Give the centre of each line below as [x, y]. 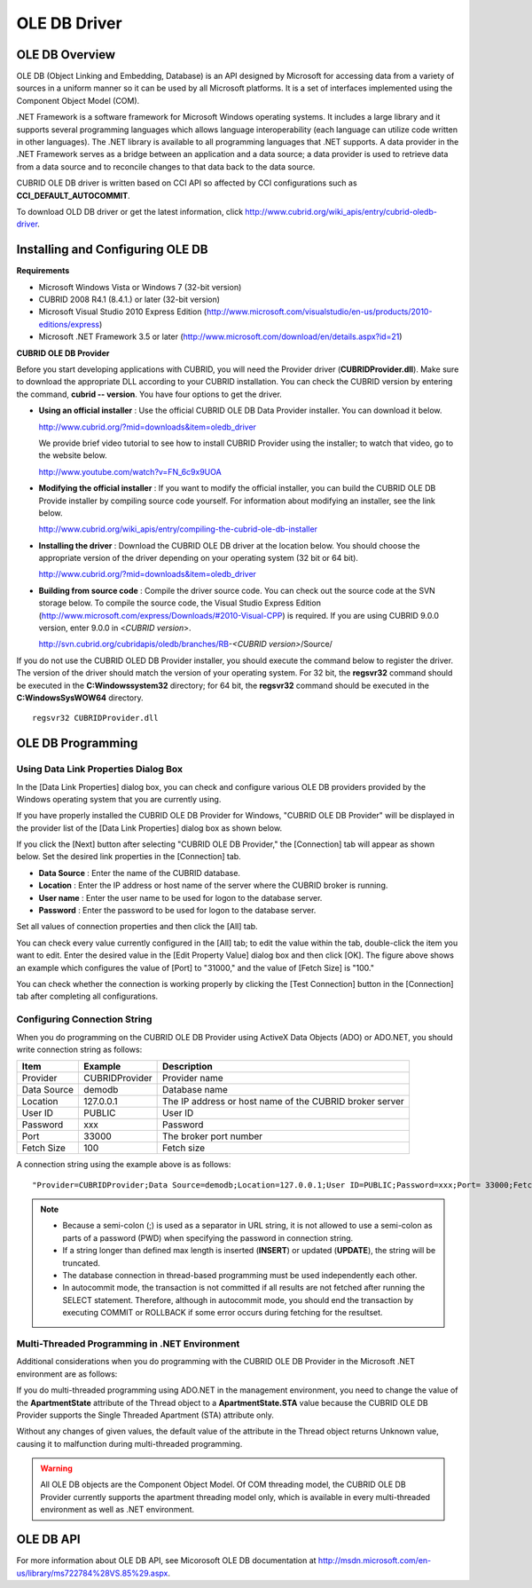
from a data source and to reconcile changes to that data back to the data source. [166, 166]
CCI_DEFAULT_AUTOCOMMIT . [73, 195]
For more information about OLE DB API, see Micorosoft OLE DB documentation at [166, 1560]
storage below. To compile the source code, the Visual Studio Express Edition [180, 603]
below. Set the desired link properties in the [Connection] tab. [129, 857]
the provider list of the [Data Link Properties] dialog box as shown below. [149, 828]
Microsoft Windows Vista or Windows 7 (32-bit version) [140, 287]
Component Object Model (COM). [78, 100]
